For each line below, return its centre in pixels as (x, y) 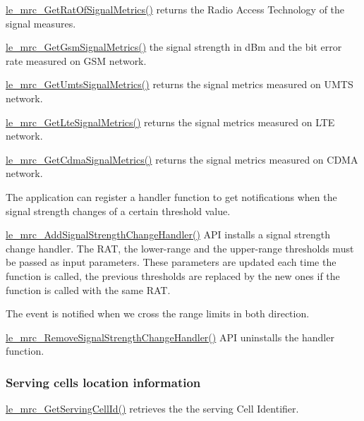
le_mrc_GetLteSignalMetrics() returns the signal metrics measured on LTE (170, 122)
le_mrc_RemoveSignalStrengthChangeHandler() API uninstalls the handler (170, 337)
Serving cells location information (103, 382)
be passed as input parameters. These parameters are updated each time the (171, 262)
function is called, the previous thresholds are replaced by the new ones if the (173, 275)
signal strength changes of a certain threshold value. (118, 210)
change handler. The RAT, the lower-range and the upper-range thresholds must (180, 248)
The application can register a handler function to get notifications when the (171, 196)
